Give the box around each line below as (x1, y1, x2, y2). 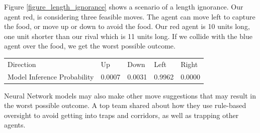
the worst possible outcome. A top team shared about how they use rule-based (4, 100, 246, 110)
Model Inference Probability (8, 71, 94, 81)
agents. (4, 119, 26, 130)
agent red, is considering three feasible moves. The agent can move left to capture (4, 11, 255, 21)
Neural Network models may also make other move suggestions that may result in (4, 90, 256, 100)
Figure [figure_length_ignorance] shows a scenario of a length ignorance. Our (4, 1, 243, 11)
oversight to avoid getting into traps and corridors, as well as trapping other (4, 109, 239, 120)
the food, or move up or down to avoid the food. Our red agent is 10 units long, (4, 21, 250, 31)
